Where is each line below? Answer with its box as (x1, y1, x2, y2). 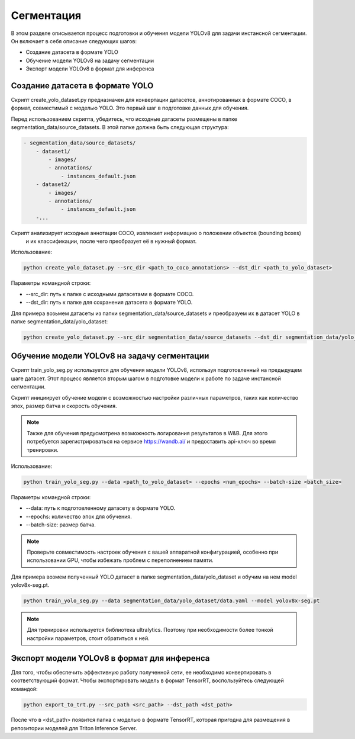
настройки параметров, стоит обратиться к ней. (27, 634, 150, 642)
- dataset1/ (35, 148, 71, 155)
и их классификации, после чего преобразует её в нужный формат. (25, 237, 197, 245)
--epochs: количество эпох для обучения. (25, 513, 133, 520)
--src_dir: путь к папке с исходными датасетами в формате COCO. (25, 290, 194, 297)
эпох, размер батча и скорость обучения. (11, 403, 117, 410)
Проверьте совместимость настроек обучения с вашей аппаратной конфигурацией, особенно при (27, 548, 279, 555)
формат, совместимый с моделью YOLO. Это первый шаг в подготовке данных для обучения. (11, 104, 249, 112)
